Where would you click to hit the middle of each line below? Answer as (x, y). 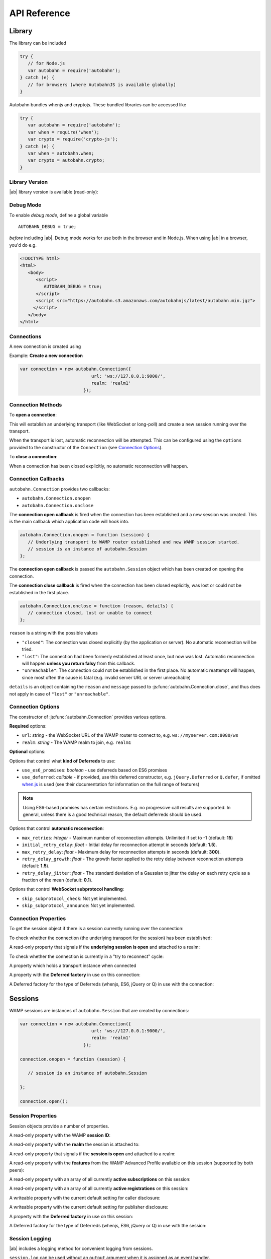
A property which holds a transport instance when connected (73, 965)
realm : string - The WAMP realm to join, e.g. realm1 (77, 742)
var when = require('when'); (64, 132)
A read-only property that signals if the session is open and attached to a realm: (92, 1154)
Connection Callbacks (37, 479)
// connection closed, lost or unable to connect (90, 613)
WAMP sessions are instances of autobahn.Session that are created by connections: (99, 1010)
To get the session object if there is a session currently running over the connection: (96, 929)
